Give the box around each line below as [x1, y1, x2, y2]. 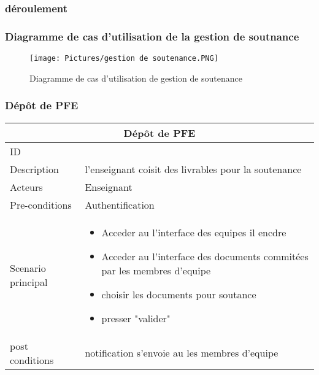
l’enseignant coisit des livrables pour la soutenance [85, 161, 302, 176]
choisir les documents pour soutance [101, 287, 256, 301]
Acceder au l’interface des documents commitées [101, 249, 309, 263]
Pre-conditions [10, 197, 72, 212]
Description [10, 161, 59, 176]
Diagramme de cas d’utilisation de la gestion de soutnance [5, 28, 299, 44]
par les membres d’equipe [101, 263, 211, 277]
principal [10, 275, 48, 290]
